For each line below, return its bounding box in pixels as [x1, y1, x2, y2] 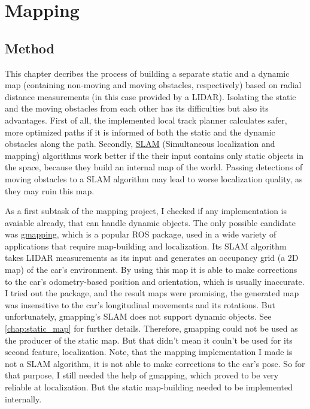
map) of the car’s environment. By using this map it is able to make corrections [5, 263, 297, 276]
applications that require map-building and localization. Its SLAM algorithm [5, 239, 287, 252]
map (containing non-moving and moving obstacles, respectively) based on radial [5, 79, 302, 91]
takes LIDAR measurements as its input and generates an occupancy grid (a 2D [5, 251, 299, 264]
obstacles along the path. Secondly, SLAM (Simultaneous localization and [5, 137, 275, 150]
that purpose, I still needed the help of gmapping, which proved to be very [5, 369, 279, 381]
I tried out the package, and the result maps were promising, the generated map [5, 287, 299, 299]
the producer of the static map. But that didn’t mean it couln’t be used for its [5, 333, 293, 346]
